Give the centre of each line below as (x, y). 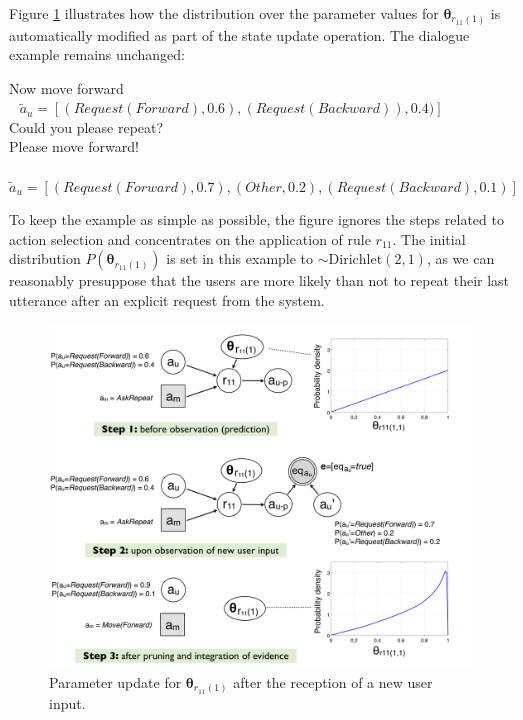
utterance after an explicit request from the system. (167, 300)
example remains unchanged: (97, 54)
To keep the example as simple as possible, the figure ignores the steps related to (256, 219)
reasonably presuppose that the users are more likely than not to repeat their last (259, 280)
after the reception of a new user (333, 681)
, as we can (460, 258)
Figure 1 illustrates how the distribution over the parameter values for (224, 13)
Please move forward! (74, 146)
